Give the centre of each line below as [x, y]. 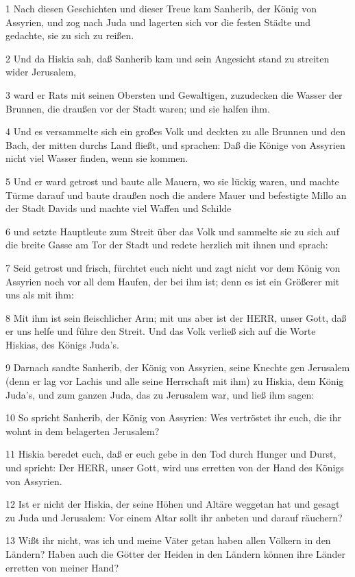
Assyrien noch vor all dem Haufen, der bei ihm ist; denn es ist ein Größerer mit [173, 281]
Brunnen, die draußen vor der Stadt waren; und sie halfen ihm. [138, 108]
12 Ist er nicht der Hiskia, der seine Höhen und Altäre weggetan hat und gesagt [173, 504]
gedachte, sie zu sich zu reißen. [70, 35]
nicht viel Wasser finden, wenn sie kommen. [97, 158]
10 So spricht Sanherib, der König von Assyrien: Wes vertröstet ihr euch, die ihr [173, 417]
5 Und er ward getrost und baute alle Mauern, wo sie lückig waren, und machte [172, 181]
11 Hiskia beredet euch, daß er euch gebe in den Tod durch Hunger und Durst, [171, 454]
